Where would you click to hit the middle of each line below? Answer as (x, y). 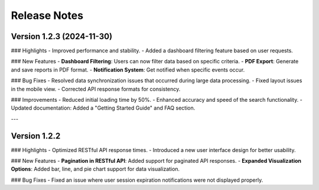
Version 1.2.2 (36, 136)
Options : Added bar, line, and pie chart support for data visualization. (95, 169)
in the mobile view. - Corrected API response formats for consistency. (96, 89)
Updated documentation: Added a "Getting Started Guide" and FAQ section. (103, 108)
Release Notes (47, 15)
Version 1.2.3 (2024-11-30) (61, 36)
